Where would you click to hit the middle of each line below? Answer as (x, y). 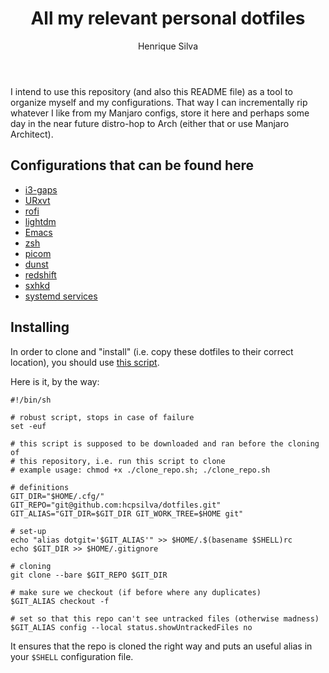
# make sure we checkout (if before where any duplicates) (136, 592)
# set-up (28, 531)
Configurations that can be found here (132, 165)
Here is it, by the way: (55, 381)
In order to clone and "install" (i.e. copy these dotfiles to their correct (152, 351)
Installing (40, 327)
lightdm (40, 221)
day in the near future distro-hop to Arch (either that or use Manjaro (150, 123)
